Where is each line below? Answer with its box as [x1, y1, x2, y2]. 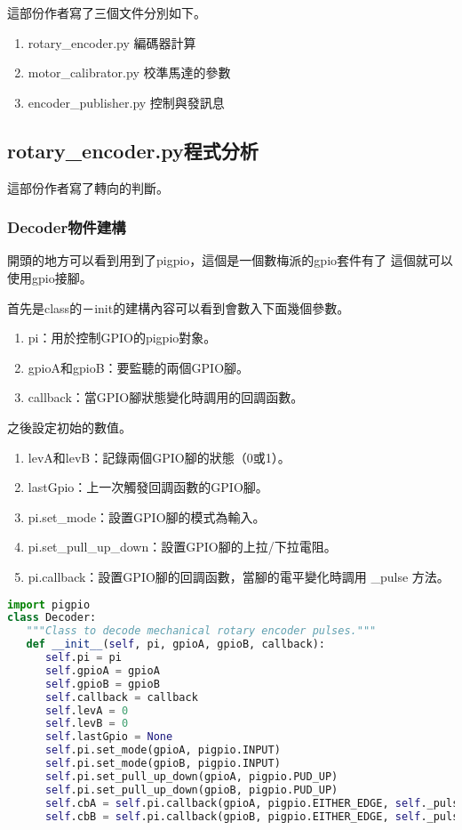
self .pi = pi [44, 651, 122, 665]
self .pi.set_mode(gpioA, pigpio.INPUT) [44, 744, 281, 757]
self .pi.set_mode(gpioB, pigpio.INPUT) [44, 757, 281, 770]
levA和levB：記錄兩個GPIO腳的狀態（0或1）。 [28, 447, 291, 466]
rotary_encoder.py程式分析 [7, 136, 259, 164]
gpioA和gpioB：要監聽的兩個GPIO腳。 [28, 358, 250, 376]
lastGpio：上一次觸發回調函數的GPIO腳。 [28, 478, 268, 496]
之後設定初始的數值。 [7, 417, 131, 436]
